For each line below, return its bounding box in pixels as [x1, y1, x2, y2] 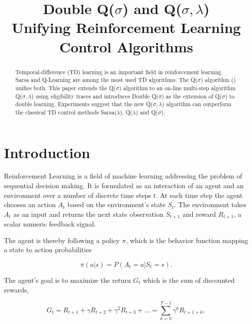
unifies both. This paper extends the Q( [15, 83, 116, 92]
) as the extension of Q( [162, 92, 222, 100]
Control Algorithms [59, 36, 193, 56]
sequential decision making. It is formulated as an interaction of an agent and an [4, 180, 244, 191]
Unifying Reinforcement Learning [12, 17, 241, 37]
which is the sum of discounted [143, 275, 235, 285]
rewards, [4, 284, 29, 294]
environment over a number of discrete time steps [4, 190, 151, 200]
